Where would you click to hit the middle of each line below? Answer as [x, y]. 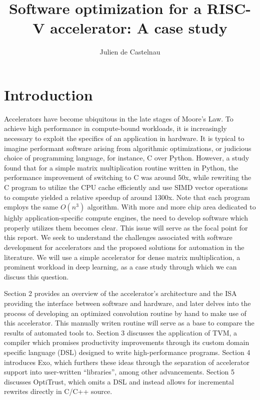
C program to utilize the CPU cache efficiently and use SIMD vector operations [126, 187]
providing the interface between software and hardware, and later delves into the [127, 303]
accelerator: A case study [139, 28]
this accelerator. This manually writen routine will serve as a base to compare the [129, 323]
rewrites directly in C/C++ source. [58, 391]
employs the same [31, 207]
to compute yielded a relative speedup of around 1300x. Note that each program [127, 197]
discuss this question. [36, 276]
